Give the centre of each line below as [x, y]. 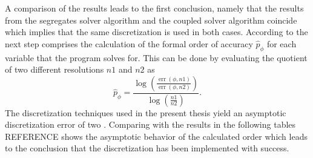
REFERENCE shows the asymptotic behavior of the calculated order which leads [156, 136]
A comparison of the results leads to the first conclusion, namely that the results [154, 8]
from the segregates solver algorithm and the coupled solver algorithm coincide [151, 20]
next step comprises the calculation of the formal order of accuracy [129, 43]
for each [282, 43]
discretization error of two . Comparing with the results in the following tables [150, 124]
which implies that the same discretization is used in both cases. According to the [156, 32]
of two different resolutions [54, 69]
